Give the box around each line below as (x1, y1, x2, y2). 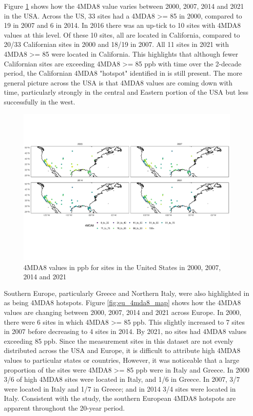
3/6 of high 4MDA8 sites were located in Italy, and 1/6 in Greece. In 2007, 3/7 (4, 374, 240, 384)
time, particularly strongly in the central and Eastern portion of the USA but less (4, 87, 249, 97)
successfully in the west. (4, 96, 76, 106)
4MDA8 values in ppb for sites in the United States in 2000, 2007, (23, 262, 221, 272)
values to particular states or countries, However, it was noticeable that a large (4, 354, 239, 365)
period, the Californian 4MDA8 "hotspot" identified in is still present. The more (4, 68, 242, 78)
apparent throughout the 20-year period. (4, 402, 125, 413)
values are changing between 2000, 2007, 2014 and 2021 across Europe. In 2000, (4, 307, 242, 317)
